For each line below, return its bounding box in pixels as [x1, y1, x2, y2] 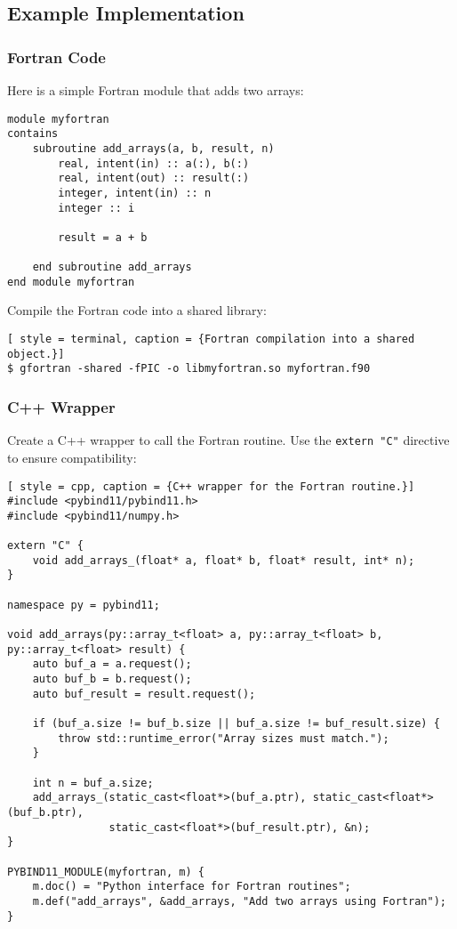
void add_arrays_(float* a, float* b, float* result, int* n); [32, 553, 415, 567]
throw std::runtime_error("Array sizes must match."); [58, 731, 389, 745]
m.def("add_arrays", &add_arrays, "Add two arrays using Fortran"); [32, 894, 446, 908]
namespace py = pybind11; [7, 598, 160, 611]
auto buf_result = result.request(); [32, 687, 256, 700]
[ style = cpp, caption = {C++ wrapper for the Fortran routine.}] [7, 480, 415, 493]
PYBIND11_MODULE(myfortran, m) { [7, 865, 204, 878]
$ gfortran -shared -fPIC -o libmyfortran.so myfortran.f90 [7, 362, 371, 376]
